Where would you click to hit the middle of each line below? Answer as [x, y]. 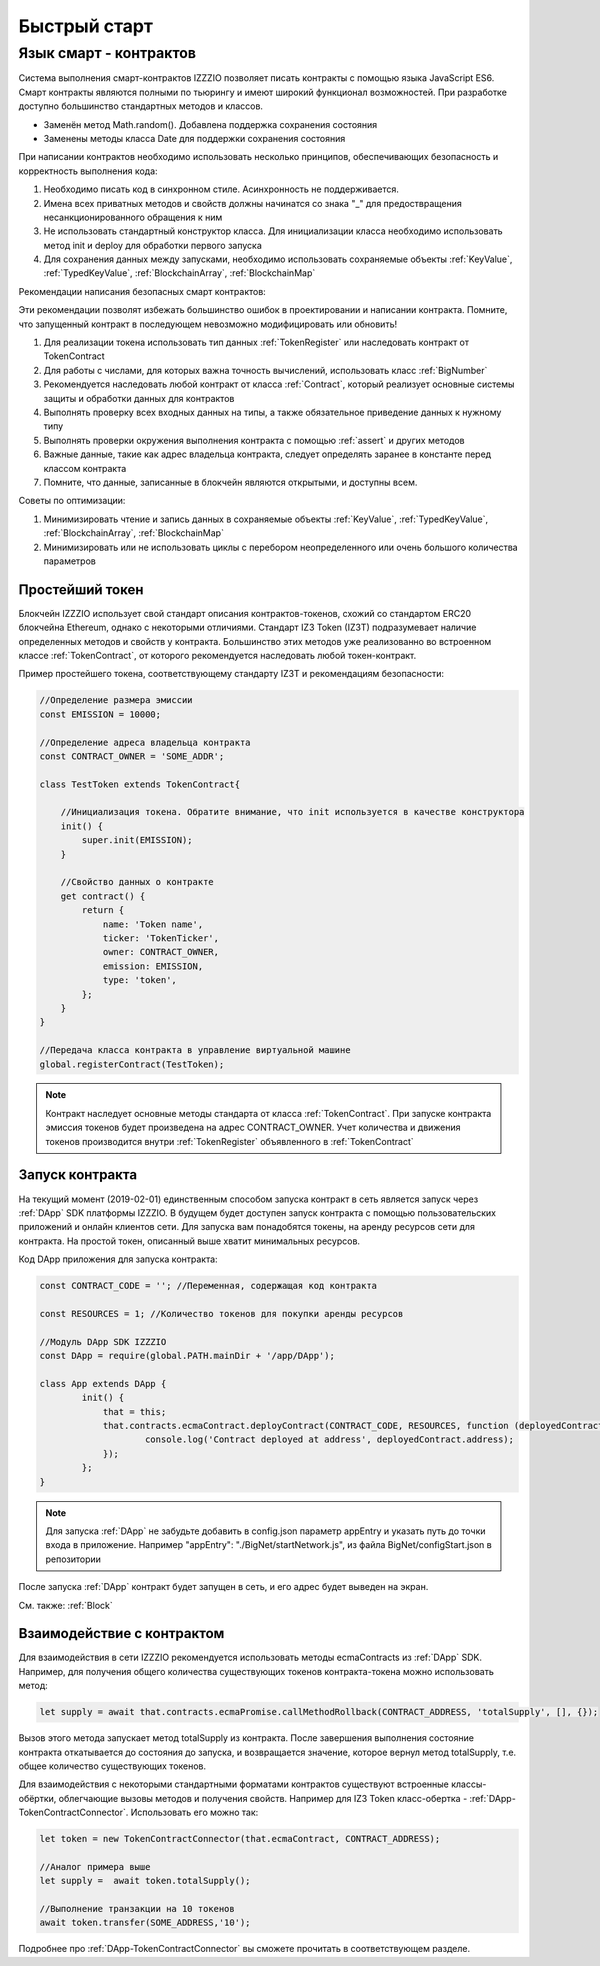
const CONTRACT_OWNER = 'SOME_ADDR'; [132, 756]
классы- [468, 1784]
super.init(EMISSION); [137, 840]
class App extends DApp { [103, 1383]
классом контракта [85, 468]
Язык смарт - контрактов [107, 53]
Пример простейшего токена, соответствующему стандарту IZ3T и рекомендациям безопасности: [231, 674]
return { [103, 910]
